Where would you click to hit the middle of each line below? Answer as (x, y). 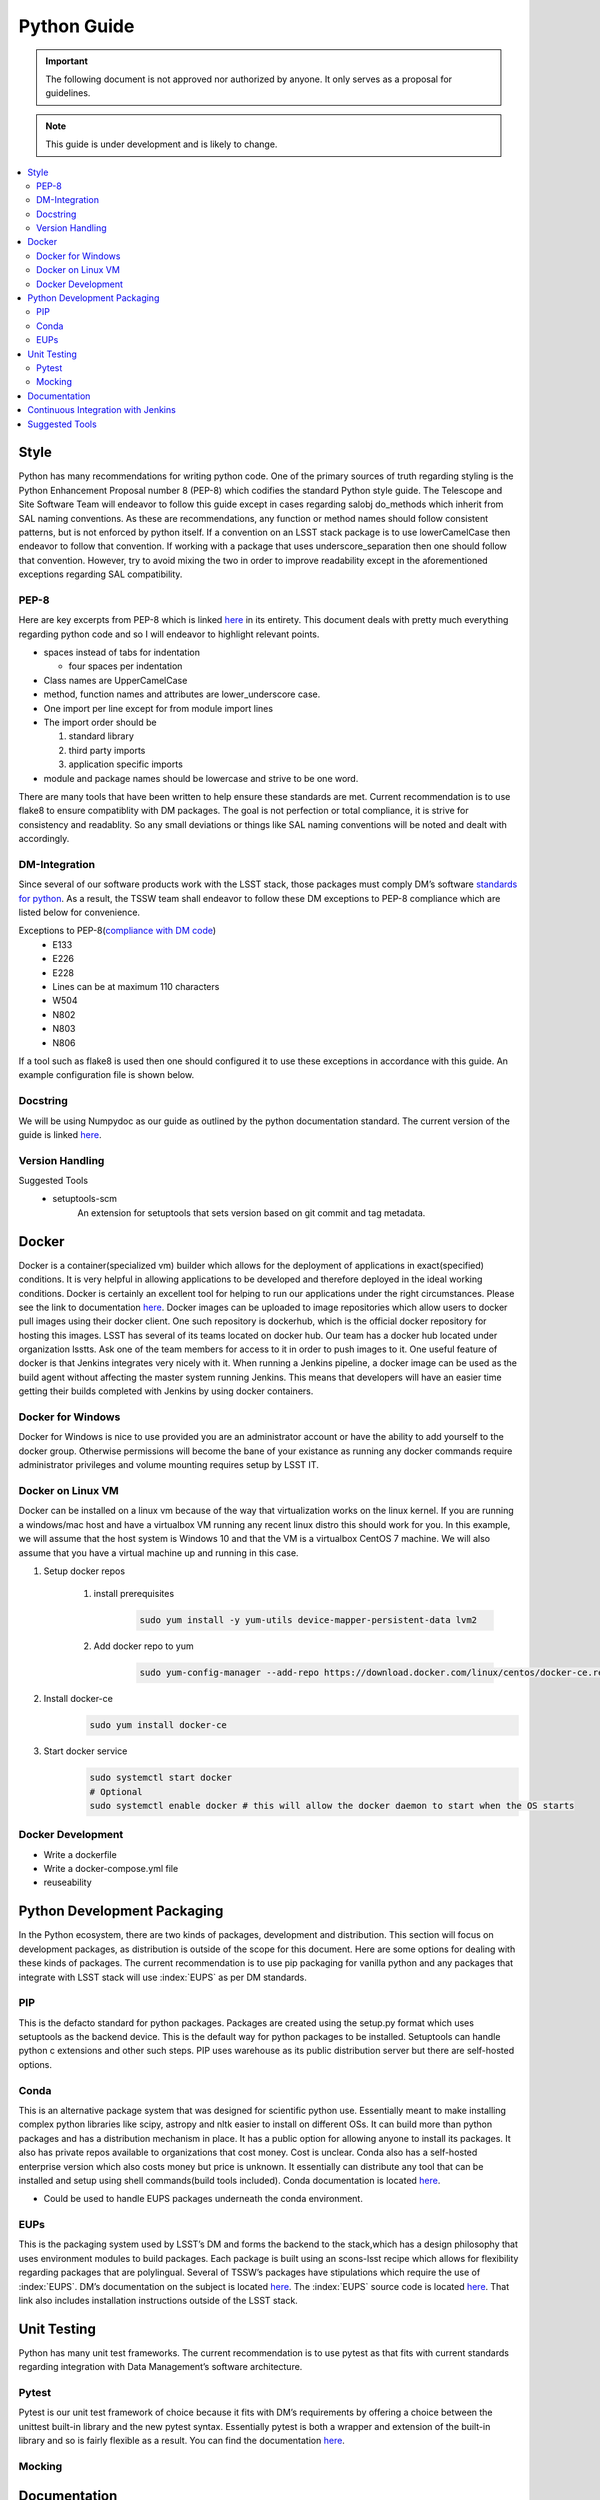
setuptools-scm (85, 1199)
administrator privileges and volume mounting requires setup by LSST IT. (168, 1465)
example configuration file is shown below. (106, 1075)
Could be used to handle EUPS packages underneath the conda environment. (203, 2199)
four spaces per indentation (125, 666)
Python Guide (76, 26)
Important (67, 61)
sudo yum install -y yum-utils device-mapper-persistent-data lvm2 (308, 1620)
